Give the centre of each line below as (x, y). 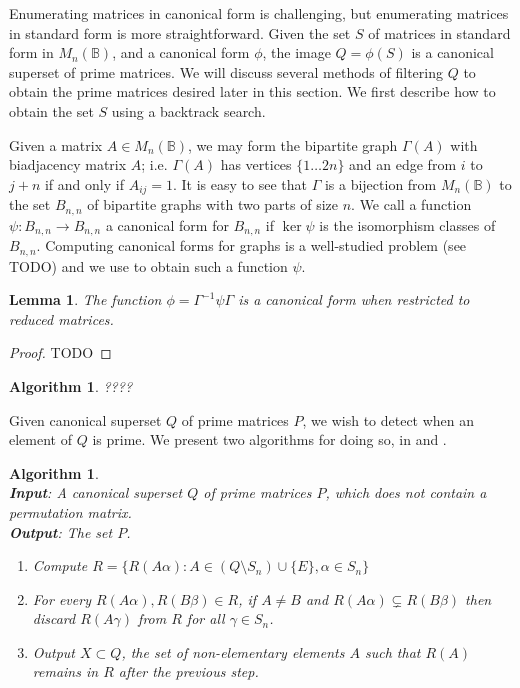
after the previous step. (188, 671)
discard (54, 618)
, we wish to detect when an (388, 419)
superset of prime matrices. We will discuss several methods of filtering (226, 71)
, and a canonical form (181, 52)
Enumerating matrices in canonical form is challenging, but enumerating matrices (259, 13)
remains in (65, 671)
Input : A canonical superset (96, 492)
